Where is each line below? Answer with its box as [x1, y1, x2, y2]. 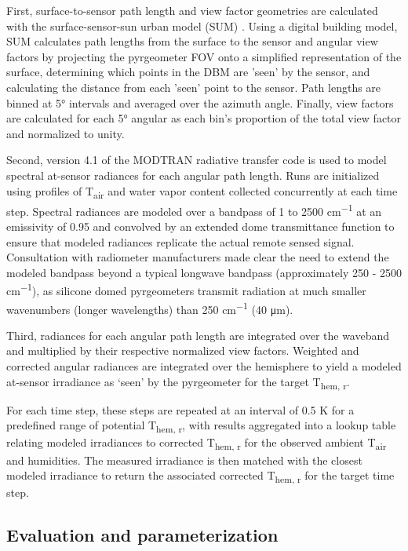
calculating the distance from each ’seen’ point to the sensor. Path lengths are [6, 78, 381, 95]
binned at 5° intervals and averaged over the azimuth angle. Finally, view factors [6, 94, 394, 111]
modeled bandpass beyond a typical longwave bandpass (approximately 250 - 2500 [6, 264, 402, 280]
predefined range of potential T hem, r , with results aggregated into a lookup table [6, 417, 396, 436]
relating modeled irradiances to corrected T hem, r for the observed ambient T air [6, 434, 387, 453]
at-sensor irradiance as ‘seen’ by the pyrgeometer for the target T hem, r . [6, 373, 350, 392]
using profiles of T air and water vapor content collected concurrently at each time [6, 182, 398, 201]
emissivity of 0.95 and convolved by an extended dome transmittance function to [6, 217, 395, 234]
